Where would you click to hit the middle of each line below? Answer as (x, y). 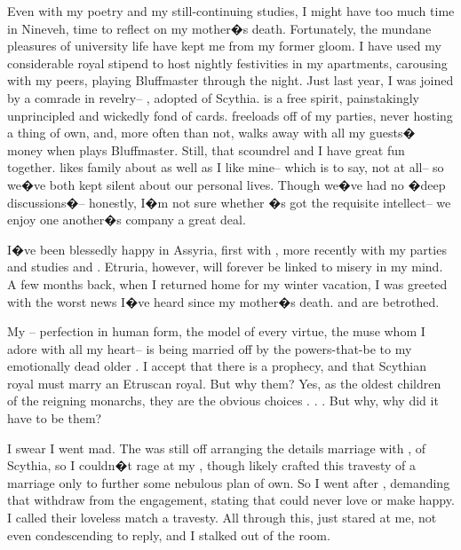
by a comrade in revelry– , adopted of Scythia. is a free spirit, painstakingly (214, 97)
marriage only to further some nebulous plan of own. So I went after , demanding (229, 482)
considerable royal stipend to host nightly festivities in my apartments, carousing (227, 63)
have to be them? (55, 418)
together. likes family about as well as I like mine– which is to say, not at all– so (226, 167)
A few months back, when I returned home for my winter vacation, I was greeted (227, 283)
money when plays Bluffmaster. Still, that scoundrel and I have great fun (206, 149)
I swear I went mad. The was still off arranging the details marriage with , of (217, 448)
